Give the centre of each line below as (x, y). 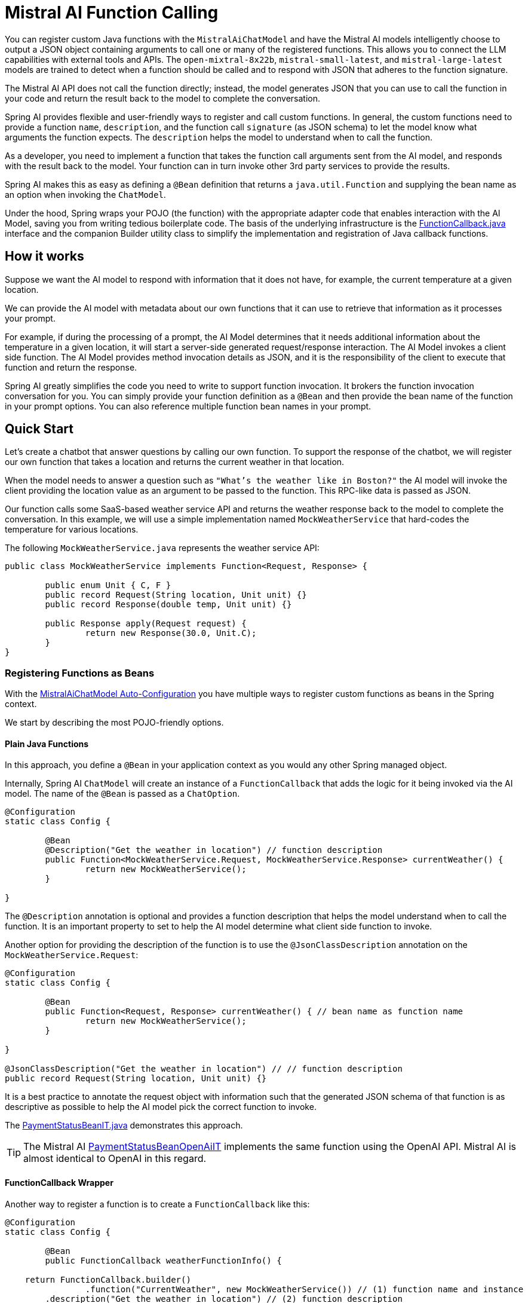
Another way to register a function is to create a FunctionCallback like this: (157, 1204)
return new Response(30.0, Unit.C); (171, 633)
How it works (44, 256)
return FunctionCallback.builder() (108, 1279)
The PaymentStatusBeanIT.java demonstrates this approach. (124, 1125)
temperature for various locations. (72, 530)
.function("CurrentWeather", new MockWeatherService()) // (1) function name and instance (304, 1289)
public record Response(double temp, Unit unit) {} (168, 605)
